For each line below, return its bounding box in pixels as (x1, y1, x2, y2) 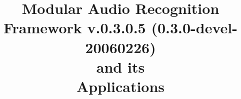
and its (96, 56, 145, 77)
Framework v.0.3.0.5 (3, 17, 146, 38)
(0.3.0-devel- (151, 17, 237, 38)
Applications (76, 76, 165, 96)
